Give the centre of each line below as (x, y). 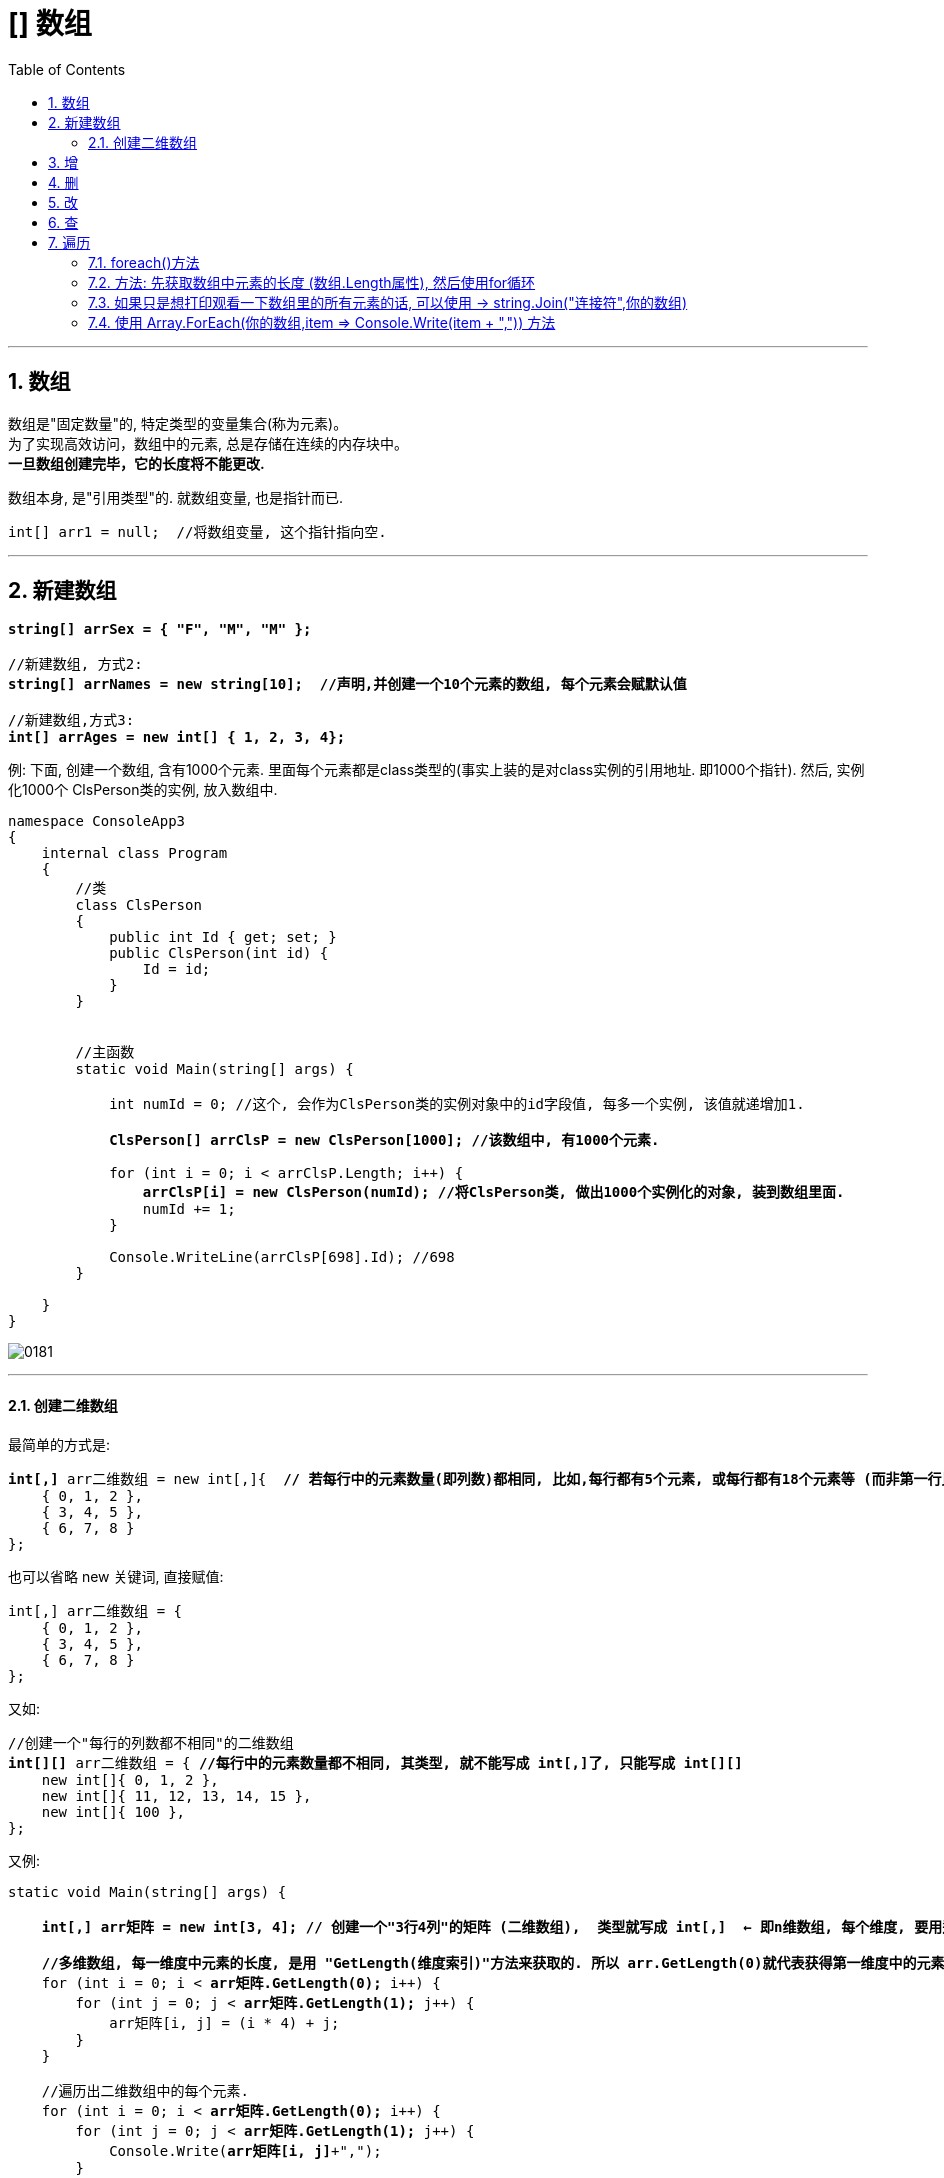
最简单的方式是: (59, 1444)
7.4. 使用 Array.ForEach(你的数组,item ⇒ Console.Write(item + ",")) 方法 (322, 322)
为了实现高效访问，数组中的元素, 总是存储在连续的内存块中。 (208, 443)
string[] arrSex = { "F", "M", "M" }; (160, 629)
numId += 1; (189, 1209)
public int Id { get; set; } (223, 937)
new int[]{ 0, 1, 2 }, (130, 1779)
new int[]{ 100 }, (113, 1811)
